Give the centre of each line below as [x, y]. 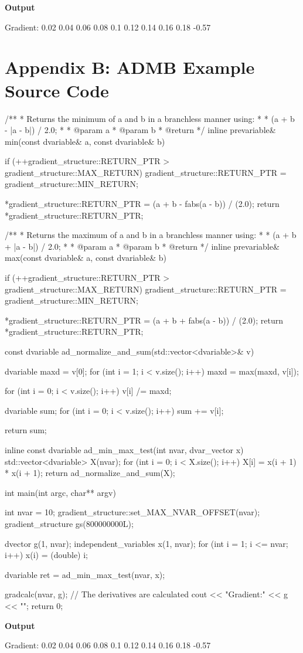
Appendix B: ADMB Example [130, 67]
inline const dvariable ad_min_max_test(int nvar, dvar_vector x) [124, 449]
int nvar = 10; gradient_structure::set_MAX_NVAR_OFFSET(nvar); [132, 512]
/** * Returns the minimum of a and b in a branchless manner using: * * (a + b [150, 118]
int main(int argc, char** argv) [60, 492]
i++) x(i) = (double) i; [46, 555]
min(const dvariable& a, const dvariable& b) [85, 141]
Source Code [57, 90]
